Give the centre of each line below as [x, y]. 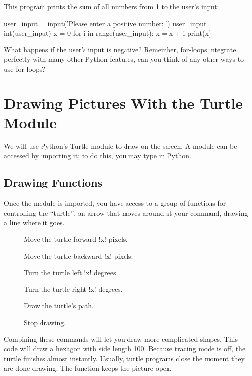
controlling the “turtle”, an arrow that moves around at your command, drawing [126, 212]
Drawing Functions [53, 182]
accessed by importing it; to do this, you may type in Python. [98, 156]
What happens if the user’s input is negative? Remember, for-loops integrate [120, 49]
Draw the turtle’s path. [59, 305]
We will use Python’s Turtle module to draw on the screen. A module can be [121, 146]
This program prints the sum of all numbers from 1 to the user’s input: [112, 6]
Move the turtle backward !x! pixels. [79, 256]
